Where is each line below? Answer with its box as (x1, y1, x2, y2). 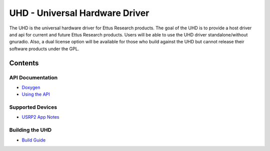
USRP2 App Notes (21, 114, 59, 120)
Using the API (21, 91, 50, 97)
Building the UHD (9, 127, 52, 134)
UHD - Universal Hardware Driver (9, 7, 149, 18)
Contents (9, 59, 39, 67)
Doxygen (21, 84, 40, 90)
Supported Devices (9, 104, 57, 111)
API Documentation (9, 74, 58, 81)
